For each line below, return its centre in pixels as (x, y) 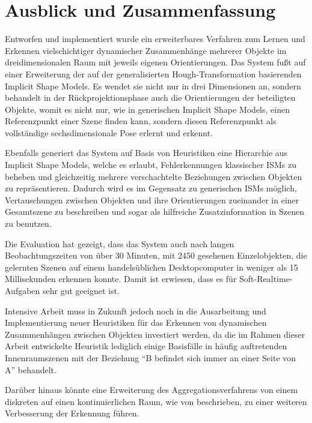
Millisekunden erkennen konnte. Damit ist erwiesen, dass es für (121, 279)
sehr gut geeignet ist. (81, 290)
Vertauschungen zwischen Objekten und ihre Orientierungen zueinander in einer (152, 199)
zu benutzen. (28, 223)
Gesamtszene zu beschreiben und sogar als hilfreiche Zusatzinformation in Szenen (155, 211)
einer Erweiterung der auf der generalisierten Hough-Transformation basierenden (153, 73)
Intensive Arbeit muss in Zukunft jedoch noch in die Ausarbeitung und (136, 310)
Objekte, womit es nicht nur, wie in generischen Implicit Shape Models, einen (147, 109)
